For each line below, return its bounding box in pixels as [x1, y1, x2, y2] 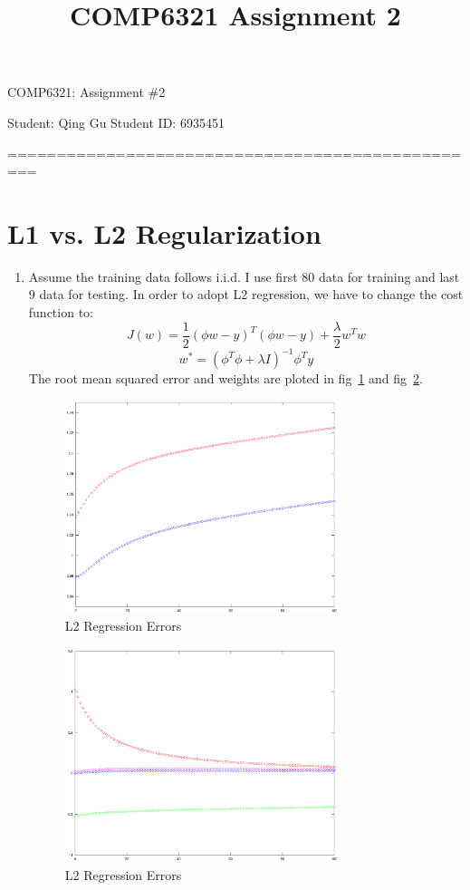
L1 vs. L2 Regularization [7, 214, 321, 251]
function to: [28, 303, 93, 322]
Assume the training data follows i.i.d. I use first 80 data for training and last [28, 266, 460, 285]
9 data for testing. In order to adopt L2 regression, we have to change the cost [28, 285, 464, 304]
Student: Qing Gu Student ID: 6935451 [7, 112, 225, 131]
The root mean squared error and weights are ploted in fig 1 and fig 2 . [28, 369, 423, 388]
